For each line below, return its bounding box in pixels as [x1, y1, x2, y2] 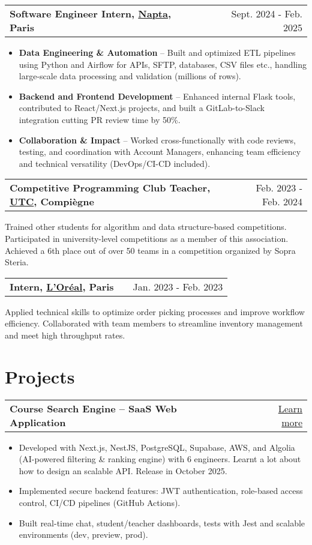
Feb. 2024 [262, 194, 302, 209]
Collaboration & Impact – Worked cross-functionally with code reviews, [19, 133, 296, 146]
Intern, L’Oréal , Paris [10, 279, 114, 294]
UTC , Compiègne [10, 194, 94, 209]
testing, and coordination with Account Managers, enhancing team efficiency [19, 145, 301, 158]
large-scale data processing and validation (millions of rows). [19, 70, 241, 82]
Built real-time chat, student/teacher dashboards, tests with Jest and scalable [19, 516, 305, 529]
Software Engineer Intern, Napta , [10, 7, 172, 20]
